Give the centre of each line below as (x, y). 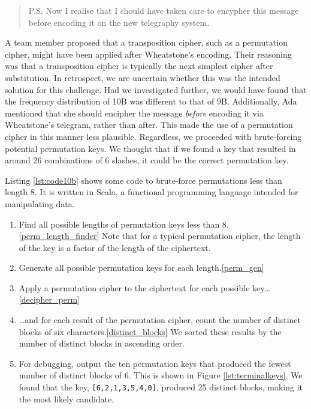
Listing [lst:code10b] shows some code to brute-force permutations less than (144, 180)
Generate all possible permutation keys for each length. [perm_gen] (141, 268)
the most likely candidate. (67, 398)
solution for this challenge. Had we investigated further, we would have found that (156, 89)
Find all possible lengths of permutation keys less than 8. (124, 224)
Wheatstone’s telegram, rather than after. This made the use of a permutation (149, 125)
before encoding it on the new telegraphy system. (119, 22)
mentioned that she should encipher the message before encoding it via (134, 113)
